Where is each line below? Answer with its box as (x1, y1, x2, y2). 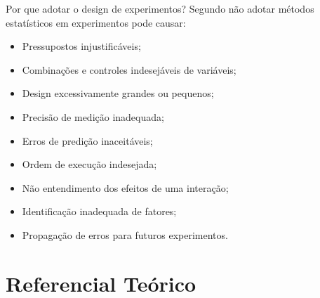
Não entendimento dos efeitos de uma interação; (22, 180, 229, 195)
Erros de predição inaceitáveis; (22, 133, 153, 148)
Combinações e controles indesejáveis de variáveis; (22, 62, 236, 77)
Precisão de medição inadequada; (22, 109, 164, 124)
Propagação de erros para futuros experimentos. (22, 227, 228, 242)
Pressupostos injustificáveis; (22, 39, 141, 53)
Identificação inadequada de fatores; (22, 204, 177, 219)
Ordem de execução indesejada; (22, 157, 157, 171)
